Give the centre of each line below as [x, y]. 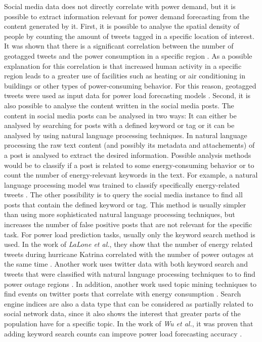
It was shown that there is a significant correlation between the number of [119, 46]
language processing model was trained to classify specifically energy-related [122, 184]
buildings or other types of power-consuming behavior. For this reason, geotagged [130, 85]
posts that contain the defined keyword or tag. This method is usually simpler [125, 204]
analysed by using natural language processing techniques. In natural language [126, 135]
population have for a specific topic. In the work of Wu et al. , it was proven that [129, 323]
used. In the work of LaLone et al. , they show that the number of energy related [128, 244]
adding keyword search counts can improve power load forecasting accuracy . [123, 333]
